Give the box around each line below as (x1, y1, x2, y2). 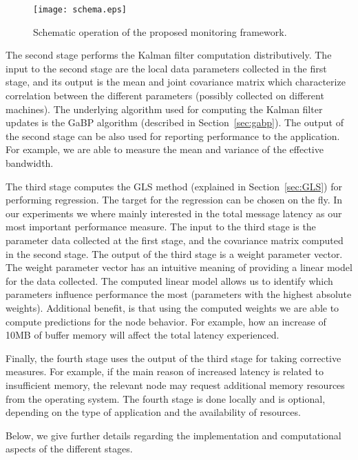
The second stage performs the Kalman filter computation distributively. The (6, 48, 332, 62)
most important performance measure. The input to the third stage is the (6, 219, 316, 234)
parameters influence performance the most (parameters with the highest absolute (6, 287, 352, 301)
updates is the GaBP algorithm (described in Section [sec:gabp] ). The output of (6, 115, 344, 130)
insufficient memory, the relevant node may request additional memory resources (6, 377, 345, 392)
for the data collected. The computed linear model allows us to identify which (6, 273, 333, 288)
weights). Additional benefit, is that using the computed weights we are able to (6, 300, 339, 314)
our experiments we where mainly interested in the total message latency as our (6, 206, 342, 220)
